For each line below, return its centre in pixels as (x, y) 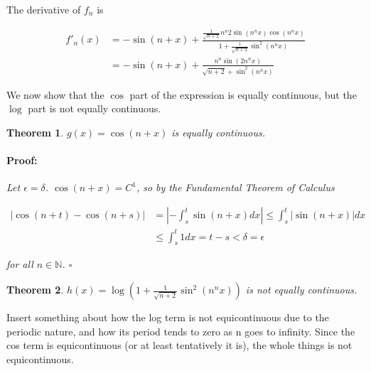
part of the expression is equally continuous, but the (243, 94)
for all (20, 264)
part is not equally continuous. (95, 108)
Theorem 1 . (35, 133)
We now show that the (55, 94)
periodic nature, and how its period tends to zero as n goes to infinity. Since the (181, 331)
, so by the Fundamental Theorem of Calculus (235, 187)
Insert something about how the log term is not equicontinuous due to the (168, 317)
